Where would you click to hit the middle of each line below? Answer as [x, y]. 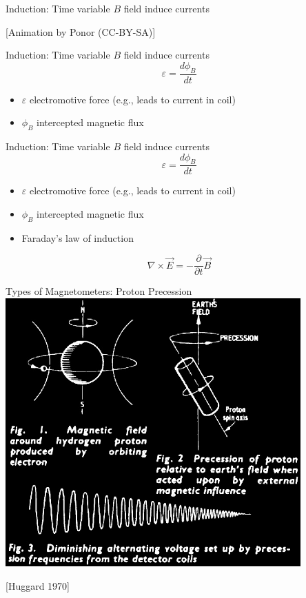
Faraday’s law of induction [78, 237]
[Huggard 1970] [38, 585]
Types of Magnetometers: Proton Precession [99, 291]
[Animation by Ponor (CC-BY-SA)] [81, 31]
